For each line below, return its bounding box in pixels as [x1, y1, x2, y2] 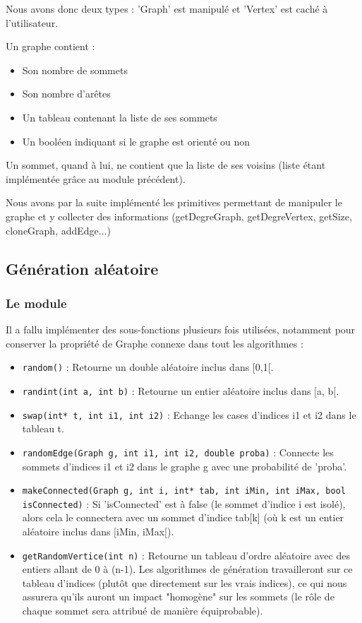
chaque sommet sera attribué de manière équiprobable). [22, 603, 263, 618]
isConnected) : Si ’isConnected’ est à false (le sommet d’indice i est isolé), [22, 496, 346, 511]
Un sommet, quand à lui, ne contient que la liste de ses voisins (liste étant [6, 158, 326, 172]
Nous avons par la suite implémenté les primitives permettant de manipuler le [6, 195, 342, 210]
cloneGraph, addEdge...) [6, 222, 111, 237]
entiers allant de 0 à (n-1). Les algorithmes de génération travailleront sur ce [22, 562, 353, 576]
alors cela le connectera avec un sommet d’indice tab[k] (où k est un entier [22, 510, 344, 525]
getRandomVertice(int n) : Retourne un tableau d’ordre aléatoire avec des [22, 547, 350, 562]
